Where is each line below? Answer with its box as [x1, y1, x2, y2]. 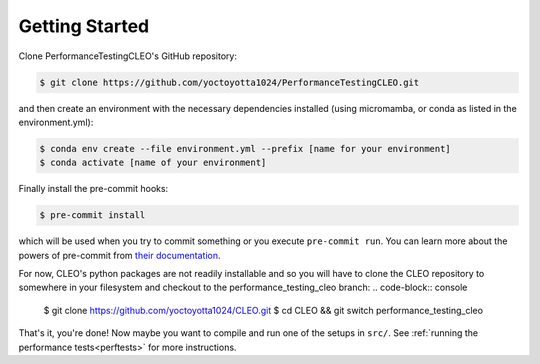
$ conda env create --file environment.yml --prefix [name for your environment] [39, 143, 452, 154]
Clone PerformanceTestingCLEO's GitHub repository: [18, 50, 237, 62]
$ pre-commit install [39, 210, 146, 221]
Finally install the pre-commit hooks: [18, 183, 169, 195]
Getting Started [18, 15, 150, 37]
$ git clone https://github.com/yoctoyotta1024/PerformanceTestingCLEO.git [39, 76, 420, 88]
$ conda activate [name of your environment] [39, 157, 267, 169]
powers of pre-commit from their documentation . [18, 249, 221, 261]
